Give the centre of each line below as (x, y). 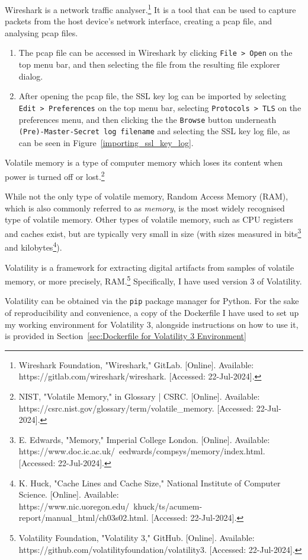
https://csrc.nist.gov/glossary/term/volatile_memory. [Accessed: (136, 408)
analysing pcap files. (41, 32)
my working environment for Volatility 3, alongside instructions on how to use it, (152, 324)
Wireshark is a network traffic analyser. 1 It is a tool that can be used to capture (150, 9)
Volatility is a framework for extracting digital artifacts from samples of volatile (150, 267)
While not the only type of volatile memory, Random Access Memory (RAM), (147, 196)
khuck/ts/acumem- (168, 506)
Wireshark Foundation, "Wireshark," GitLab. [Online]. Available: (136, 364)
